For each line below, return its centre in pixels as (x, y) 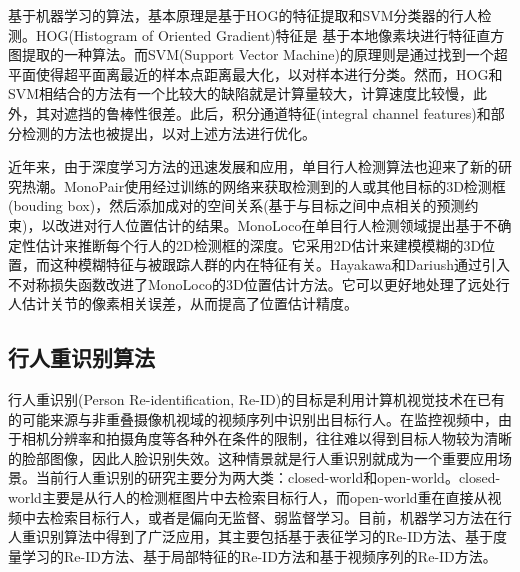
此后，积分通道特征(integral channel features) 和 (340, 112)
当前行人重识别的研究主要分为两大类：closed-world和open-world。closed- (268, 477)
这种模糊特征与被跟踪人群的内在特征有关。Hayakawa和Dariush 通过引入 (279, 264)
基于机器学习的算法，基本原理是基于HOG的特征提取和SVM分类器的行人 (243, 15)
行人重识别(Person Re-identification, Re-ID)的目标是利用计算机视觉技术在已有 (257, 399)
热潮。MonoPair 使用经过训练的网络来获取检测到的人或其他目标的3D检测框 (263, 185)
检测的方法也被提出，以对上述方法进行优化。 (168, 132)
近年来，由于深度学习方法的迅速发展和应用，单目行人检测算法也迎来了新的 (253, 166)
